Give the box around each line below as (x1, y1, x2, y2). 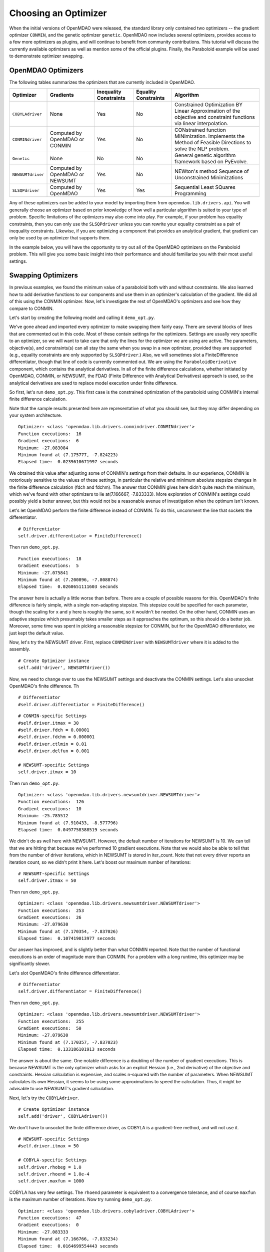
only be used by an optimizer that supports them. (9, 235, 111, 241)
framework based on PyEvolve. (174, 158, 248, 165)
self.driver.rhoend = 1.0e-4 (18, 1171, 89, 1177)
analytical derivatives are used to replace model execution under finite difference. (9, 380, 177, 386)
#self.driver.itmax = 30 (18, 720, 79, 726)
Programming (174, 190, 207, 197)
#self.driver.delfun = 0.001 (18, 748, 89, 754)
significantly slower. (9, 961, 50, 967)
